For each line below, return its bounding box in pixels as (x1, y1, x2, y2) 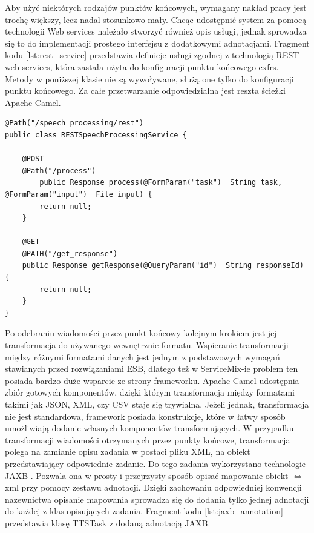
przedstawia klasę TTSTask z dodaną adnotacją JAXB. (5, 516, 211, 529)
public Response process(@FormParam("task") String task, (39, 178, 283, 187)
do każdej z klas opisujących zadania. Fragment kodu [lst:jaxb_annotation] (5, 505, 283, 517)
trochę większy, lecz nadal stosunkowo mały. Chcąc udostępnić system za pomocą (5, 13, 307, 25)
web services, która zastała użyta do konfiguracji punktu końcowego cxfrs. (5, 60, 279, 73)
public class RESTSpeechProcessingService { (5, 130, 187, 139)
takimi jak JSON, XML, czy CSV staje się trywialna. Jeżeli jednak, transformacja (5, 398, 309, 410)
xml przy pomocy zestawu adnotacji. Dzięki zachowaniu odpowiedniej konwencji (5, 481, 302, 494)
